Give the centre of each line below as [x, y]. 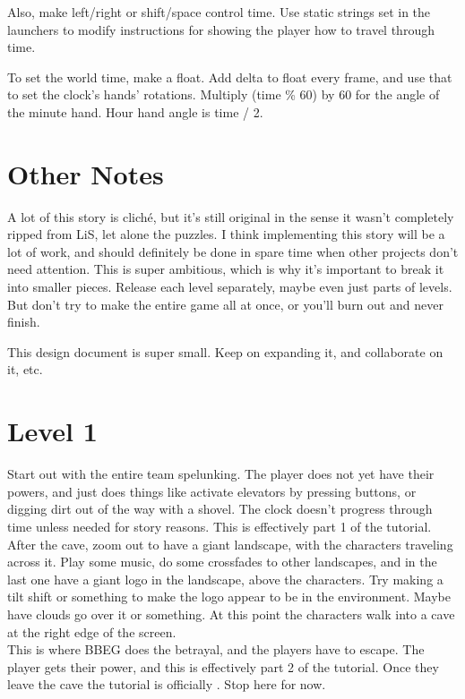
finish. [24, 322]
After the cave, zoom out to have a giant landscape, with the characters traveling [230, 544]
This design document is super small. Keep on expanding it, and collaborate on [225, 351]
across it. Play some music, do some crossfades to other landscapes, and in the [222, 562]
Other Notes [86, 173]
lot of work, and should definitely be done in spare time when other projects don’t [233, 251]
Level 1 [52, 431]
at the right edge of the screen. [92, 631]
